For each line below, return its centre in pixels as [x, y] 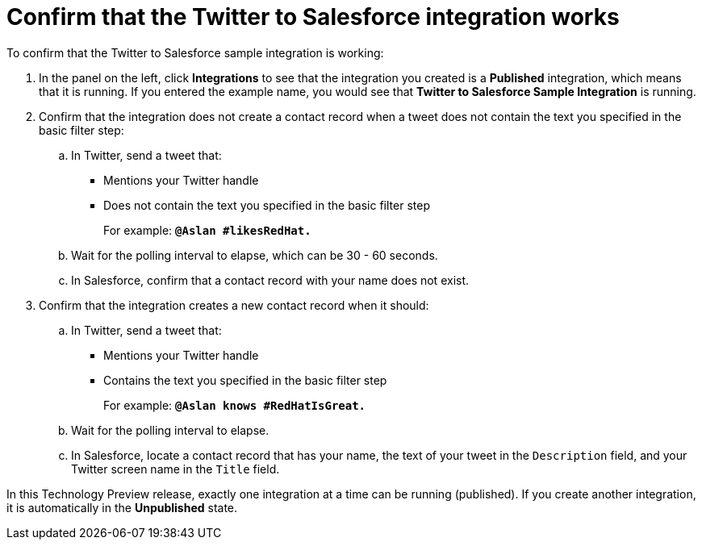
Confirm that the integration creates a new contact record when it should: [234, 305]
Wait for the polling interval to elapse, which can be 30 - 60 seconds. [255, 255]
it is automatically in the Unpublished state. [122, 507]
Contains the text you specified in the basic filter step [245, 380]
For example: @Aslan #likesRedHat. [207, 230]
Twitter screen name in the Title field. [175, 469]
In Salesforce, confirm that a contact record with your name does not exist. [270, 280]
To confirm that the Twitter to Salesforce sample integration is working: [195, 52]
